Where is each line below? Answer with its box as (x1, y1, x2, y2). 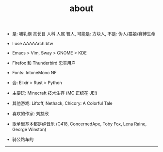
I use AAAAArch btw (12, 41, 53, 47)
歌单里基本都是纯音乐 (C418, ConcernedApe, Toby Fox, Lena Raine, (12, 121, 147, 127)
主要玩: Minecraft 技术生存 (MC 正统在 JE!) (12, 90, 98, 96)
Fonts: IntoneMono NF (12, 70, 57, 76)
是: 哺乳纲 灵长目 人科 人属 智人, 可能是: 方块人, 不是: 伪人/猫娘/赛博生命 (12, 31, 156, 37)
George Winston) (12, 127, 47, 133)
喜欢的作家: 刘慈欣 (12, 111, 49, 117)
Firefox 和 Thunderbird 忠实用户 (12, 60, 76, 66)
